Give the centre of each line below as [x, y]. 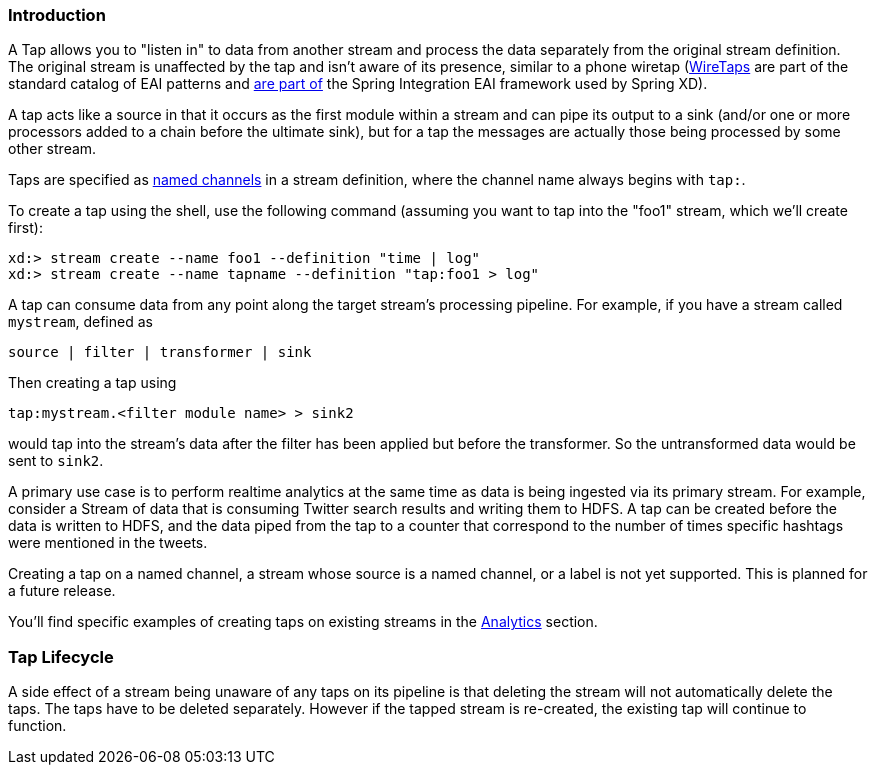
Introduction [57, 15]
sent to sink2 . [56, 461]
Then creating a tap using [92, 383]
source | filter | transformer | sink [160, 352]
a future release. [62, 591]
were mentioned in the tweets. [108, 543]
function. [37, 726]
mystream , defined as [80, 322]
